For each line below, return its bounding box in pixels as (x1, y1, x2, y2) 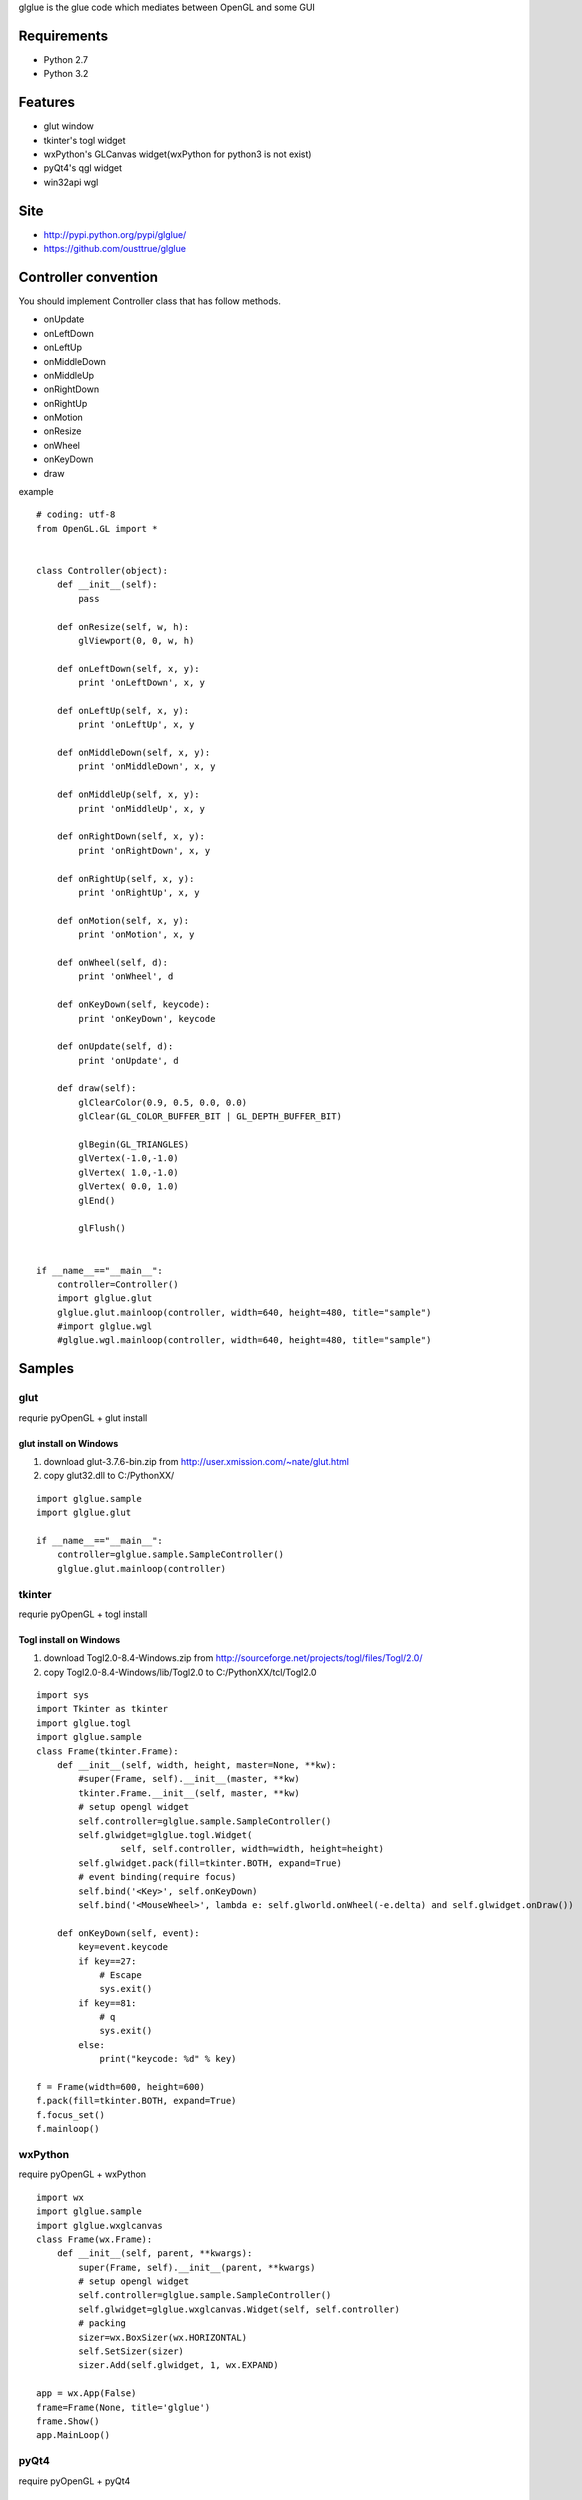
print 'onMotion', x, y (78, 929, 195, 940)
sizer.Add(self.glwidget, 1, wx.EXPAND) (78, 2360, 279, 2371)
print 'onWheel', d (78, 971, 174, 982)
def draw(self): (56, 1083, 137, 1094)
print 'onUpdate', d (78, 1055, 179, 1066)
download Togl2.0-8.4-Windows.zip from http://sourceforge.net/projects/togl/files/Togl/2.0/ (43, 1652, 423, 1664)
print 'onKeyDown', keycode (78, 1013, 216, 1024)
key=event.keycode (78, 1941, 169, 1953)
